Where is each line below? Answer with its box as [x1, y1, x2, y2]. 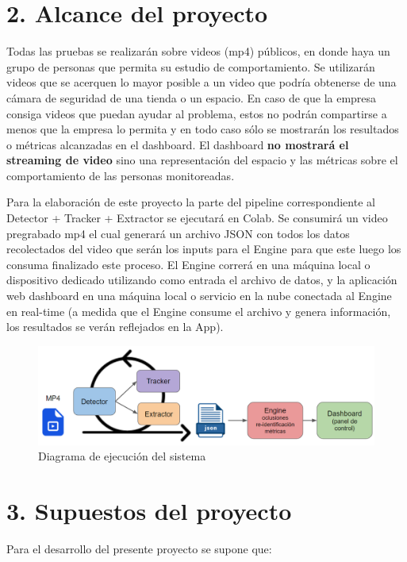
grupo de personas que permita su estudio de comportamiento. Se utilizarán [6, 58, 375, 75]
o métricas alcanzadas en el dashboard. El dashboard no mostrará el [6, 136, 349, 152]
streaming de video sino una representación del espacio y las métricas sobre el [6, 152, 398, 168]
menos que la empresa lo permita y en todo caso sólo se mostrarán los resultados [6, 121, 399, 137]
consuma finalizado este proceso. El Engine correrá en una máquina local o [6, 256, 371, 272]
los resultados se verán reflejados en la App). [6, 318, 224, 335]
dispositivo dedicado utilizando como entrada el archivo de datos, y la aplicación [6, 271, 397, 288]
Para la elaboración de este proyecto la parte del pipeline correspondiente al [6, 194, 375, 210]
